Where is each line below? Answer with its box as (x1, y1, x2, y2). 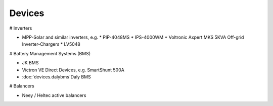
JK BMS (22, 60, 39, 66)
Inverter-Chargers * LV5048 (22, 41, 81, 47)
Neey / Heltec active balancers (22, 92, 86, 98)
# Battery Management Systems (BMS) (9, 50, 91, 56)
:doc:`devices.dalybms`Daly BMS (22, 73, 91, 80)
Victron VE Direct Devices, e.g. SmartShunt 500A (22, 67, 125, 73)
